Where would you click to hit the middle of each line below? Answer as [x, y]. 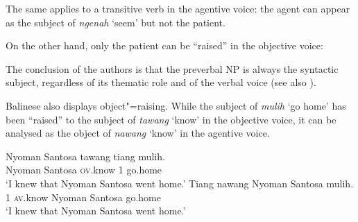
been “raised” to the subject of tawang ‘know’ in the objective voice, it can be [171, 119]
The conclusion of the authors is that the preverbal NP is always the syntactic [172, 68]
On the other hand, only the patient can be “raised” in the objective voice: [164, 45]
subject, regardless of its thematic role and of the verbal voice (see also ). [161, 82]
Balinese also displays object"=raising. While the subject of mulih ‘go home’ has [176, 105]
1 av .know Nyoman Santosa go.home [83, 197]
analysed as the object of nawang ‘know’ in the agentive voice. [138, 133]
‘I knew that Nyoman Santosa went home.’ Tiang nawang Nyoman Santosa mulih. [180, 183]
